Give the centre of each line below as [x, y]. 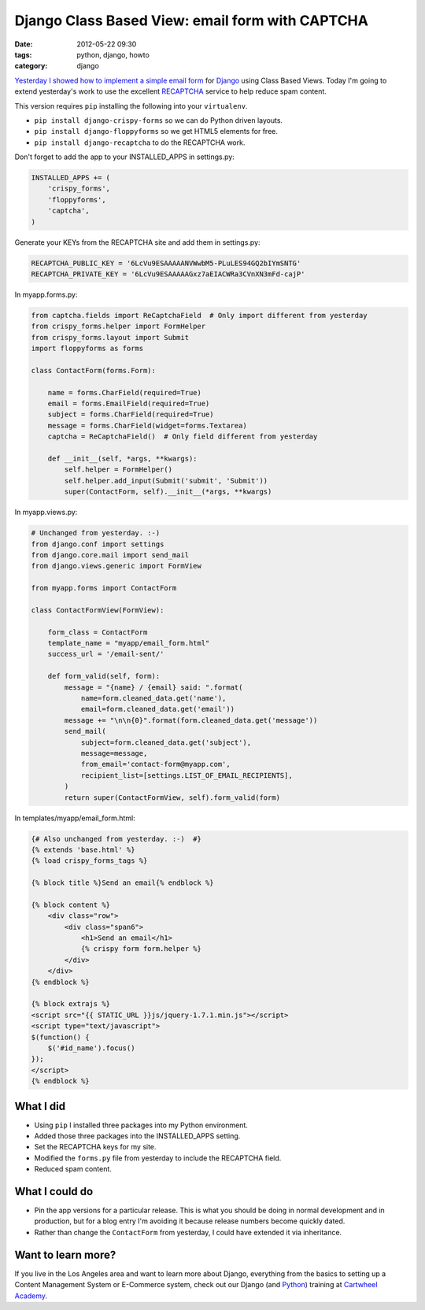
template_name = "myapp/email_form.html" [129, 643]
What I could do [54, 1192]
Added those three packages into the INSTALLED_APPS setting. [137, 1136]
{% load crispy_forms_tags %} [89, 861]
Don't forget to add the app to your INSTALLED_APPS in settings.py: [125, 157]
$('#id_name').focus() [91, 1048]
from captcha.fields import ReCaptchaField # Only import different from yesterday [199, 315]
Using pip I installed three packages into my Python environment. [141, 1125]
